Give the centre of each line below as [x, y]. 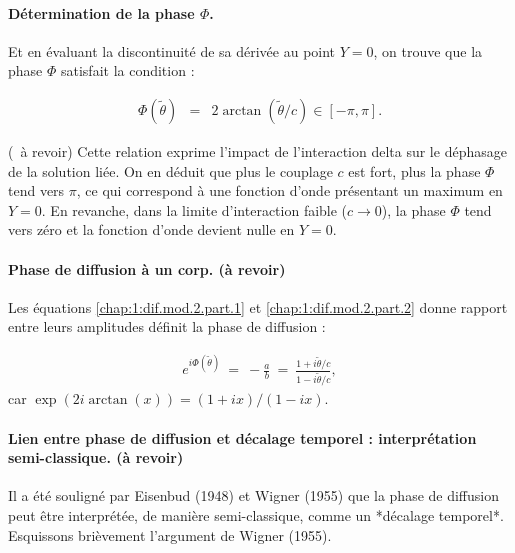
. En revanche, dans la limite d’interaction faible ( [194, 209]
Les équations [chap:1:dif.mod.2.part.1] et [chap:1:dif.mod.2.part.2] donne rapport [258, 306]
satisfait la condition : [127, 70]
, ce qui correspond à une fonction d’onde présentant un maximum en [289, 190]
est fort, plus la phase [414, 170]
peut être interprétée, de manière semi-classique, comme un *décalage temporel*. [256, 514]
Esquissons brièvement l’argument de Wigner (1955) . [170, 534]
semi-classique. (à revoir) [96, 457]
